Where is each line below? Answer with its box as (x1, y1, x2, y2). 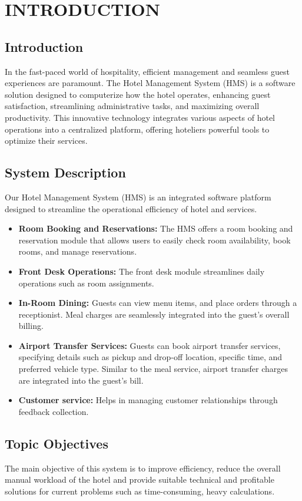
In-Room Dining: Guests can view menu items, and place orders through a (18, 296, 297, 309)
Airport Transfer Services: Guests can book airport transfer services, (18, 339, 281, 351)
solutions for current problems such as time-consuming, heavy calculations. (5, 484, 275, 497)
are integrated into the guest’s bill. (18, 374, 144, 386)
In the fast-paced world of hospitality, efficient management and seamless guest (5, 65, 290, 77)
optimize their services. (5, 134, 88, 147)
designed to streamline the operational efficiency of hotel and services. (5, 202, 257, 215)
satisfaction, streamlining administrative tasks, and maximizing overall (5, 100, 260, 112)
